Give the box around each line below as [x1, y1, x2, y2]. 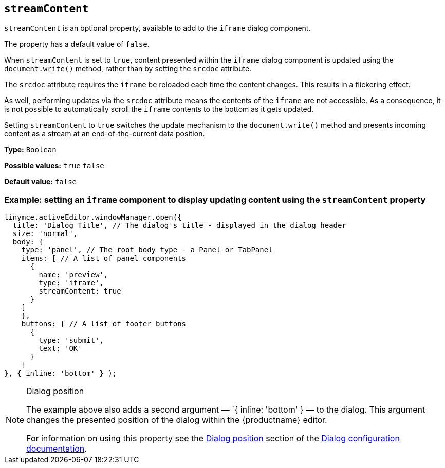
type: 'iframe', [39, 279, 104, 287]
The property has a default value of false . [4, 40, 150, 49]
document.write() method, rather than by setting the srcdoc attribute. [4, 64, 252, 73]
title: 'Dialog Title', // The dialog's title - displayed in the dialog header [12, 221, 346, 230]
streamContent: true [39, 287, 121, 296]
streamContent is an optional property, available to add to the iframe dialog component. [4, 24, 311, 33]
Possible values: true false [4, 161, 104, 170]
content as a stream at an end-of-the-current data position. [4, 129, 205, 139]
